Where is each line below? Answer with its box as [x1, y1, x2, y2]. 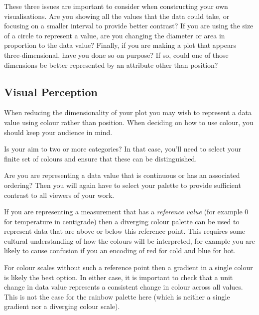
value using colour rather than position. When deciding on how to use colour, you [4, 117, 254, 127]
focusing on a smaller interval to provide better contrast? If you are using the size [4, 20, 254, 31]
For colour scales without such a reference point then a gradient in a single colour [4, 262, 253, 273]
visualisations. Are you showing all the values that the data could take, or [4, 10, 230, 21]
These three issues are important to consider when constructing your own [4, 1, 228, 11]
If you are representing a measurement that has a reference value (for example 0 [4, 206, 249, 217]
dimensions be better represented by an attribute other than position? [4, 59, 218, 70]
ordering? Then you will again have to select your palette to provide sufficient [4, 179, 241, 190]
